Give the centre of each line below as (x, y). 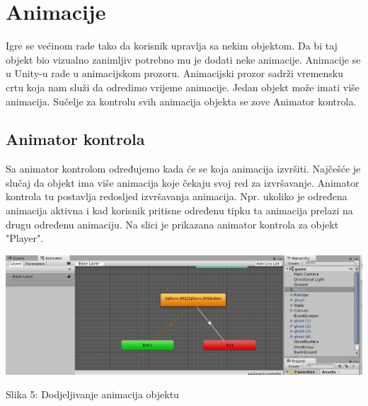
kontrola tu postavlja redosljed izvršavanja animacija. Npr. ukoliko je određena (177, 196)
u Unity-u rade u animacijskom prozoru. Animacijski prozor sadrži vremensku (174, 73)
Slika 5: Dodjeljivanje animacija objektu (92, 394)
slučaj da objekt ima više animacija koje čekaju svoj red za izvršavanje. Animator (183, 182)
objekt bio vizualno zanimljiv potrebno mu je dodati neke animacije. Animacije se (183, 59)
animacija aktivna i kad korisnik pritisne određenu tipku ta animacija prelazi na (179, 210)
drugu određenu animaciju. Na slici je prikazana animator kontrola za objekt (172, 224)
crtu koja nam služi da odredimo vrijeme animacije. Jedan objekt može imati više (183, 87)
